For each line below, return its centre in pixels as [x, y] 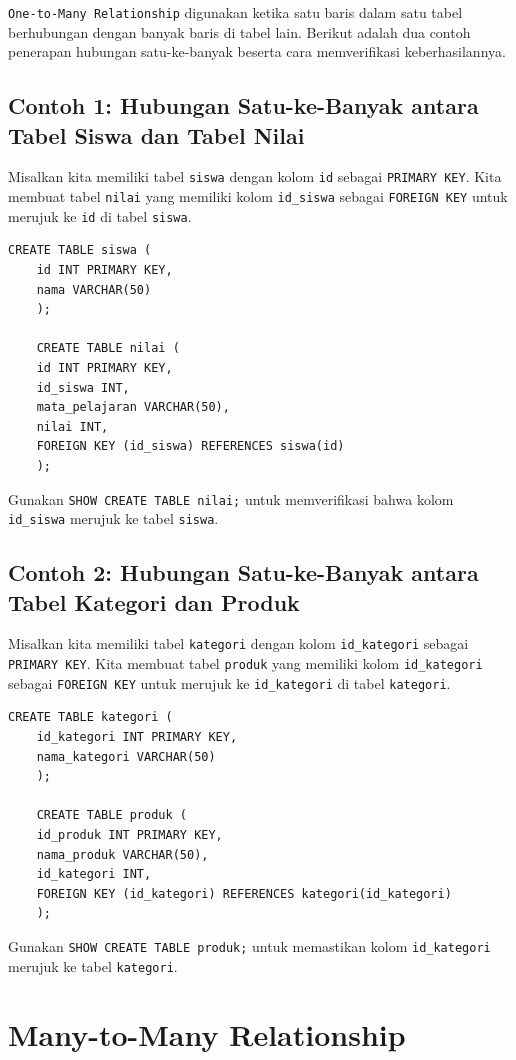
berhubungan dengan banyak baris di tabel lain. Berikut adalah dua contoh [239, 31]
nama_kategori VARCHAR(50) [126, 756]
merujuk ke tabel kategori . [93, 965]
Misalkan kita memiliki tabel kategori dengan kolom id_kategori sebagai [238, 643]
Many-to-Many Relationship [207, 1034]
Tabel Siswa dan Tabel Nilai [156, 134]
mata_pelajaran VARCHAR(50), [133, 407]
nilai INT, [72, 426]
